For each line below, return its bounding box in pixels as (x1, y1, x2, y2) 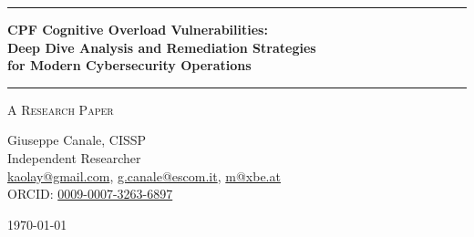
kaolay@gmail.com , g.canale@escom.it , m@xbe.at (7, 166, 281, 185)
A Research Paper (7, 99, 114, 118)
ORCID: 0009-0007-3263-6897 (7, 184, 173, 203)
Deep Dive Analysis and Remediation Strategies (7, 37, 316, 57)
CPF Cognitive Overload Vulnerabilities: (7, 20, 268, 38)
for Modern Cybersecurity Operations (7, 56, 252, 75)
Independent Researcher (7, 148, 141, 167)
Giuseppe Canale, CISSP (7, 130, 147, 149)
